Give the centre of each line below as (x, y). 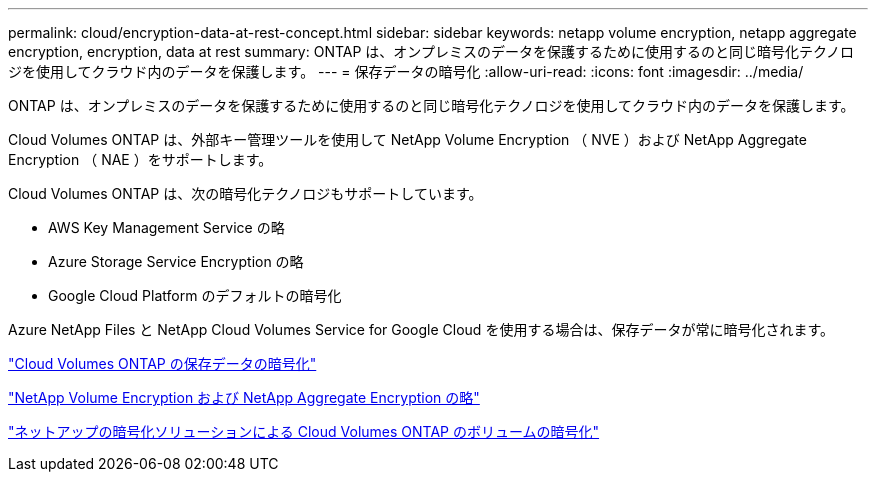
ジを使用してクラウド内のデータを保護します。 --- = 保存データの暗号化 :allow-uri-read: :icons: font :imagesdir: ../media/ (406, 71)
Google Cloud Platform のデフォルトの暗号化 (195, 295)
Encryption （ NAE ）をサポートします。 (140, 159)
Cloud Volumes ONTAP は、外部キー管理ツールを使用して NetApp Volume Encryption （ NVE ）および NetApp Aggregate (407, 139)
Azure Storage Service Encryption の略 (176, 261)
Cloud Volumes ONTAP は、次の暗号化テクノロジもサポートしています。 (245, 193)
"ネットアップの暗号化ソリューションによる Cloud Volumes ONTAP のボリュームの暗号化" (304, 431)
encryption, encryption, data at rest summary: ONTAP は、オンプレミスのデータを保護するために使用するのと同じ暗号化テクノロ (431, 51)
